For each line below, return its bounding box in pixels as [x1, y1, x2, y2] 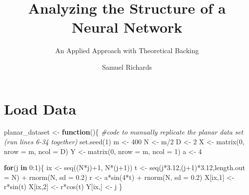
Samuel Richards [102, 61, 152, 72]
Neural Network [71, 17, 183, 37]
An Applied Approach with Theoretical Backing [55, 45, 199, 56]
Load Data [4, 98, 77, 118]
